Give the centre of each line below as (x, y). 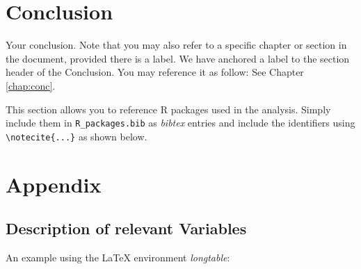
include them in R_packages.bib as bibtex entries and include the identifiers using (180, 123)
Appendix (54, 184)
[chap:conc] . (31, 85)
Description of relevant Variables (126, 228)
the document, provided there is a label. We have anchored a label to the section (178, 58)
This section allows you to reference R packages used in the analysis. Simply (168, 109)
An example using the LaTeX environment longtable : (118, 257)
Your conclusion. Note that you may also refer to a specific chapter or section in (176, 45)
